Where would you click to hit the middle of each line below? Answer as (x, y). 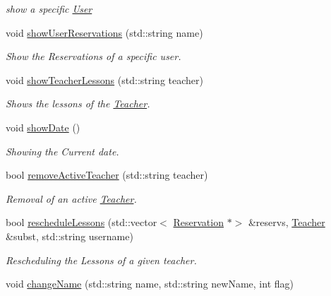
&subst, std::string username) (70, 236)
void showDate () (43, 127)
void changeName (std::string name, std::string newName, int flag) (150, 284)
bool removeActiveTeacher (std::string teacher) (107, 175)
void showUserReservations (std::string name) (104, 32)
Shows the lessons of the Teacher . (78, 103)
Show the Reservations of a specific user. (94, 56)
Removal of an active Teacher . (71, 198)
